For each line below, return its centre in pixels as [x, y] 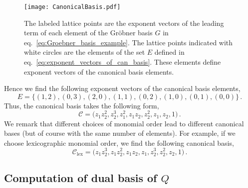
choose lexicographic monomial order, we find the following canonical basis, [119, 142]
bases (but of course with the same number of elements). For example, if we [120, 133]
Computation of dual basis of [81, 178]
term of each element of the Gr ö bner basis [88, 33]
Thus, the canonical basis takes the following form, [82, 105]
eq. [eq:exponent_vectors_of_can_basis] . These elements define [123, 62]
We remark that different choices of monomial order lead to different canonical [124, 123]
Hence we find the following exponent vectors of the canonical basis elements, [122, 88]
